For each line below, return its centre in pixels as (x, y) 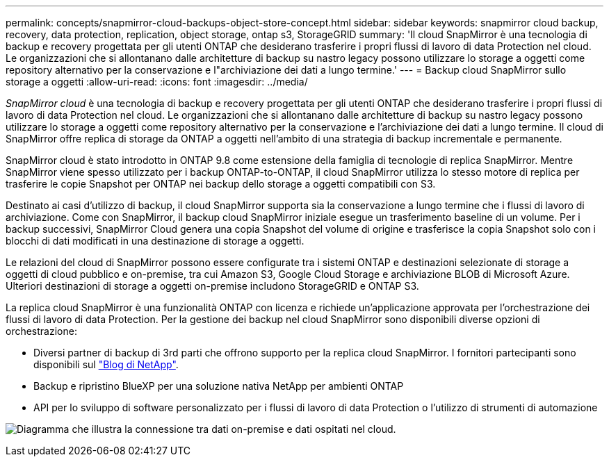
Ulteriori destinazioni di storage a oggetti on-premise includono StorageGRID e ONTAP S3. (212, 286)
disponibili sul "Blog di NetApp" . (106, 364)
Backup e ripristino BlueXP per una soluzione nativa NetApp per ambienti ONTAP (219, 386)
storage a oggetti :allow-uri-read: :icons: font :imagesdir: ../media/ (157, 82)
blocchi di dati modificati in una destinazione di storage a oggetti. (155, 241)
